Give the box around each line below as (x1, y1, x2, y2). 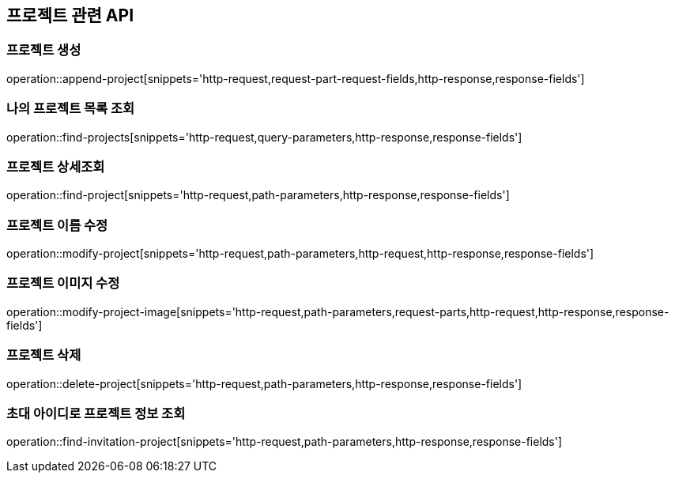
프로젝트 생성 (6, 42, 81, 58)
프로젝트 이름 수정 (6, 217, 108, 233)
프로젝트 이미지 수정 (6, 275, 120, 292)
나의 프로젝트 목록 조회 (6, 100, 135, 117)
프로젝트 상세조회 (6, 158, 105, 175)
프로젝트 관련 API (6, 6, 134, 25)
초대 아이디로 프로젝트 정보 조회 (6, 405, 186, 421)
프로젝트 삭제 (6, 347, 81, 364)
